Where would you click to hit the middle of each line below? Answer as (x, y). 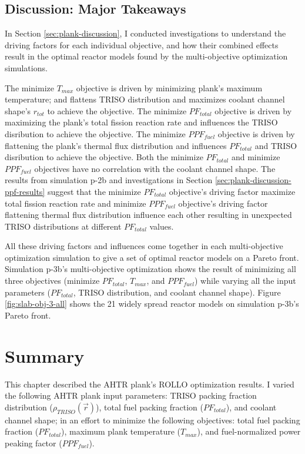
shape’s (18, 110)
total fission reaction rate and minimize (76, 203)
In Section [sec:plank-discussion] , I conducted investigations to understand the (145, 33)
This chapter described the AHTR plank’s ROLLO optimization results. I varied (150, 384)
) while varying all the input (245, 281)
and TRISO (276, 145)
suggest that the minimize (94, 191)
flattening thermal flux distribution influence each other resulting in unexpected (148, 215)
